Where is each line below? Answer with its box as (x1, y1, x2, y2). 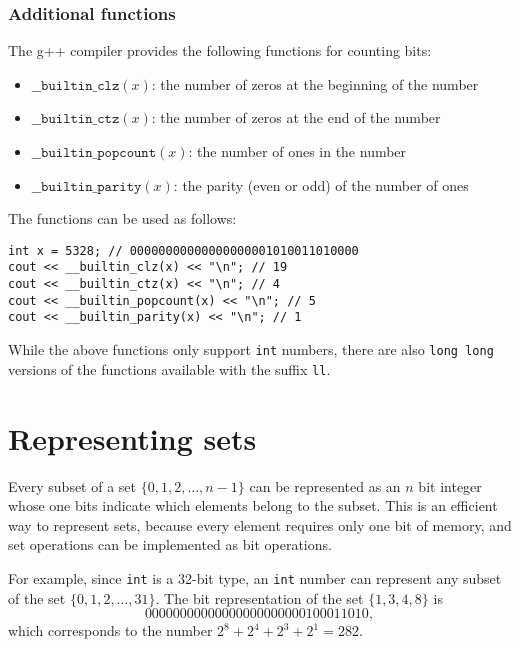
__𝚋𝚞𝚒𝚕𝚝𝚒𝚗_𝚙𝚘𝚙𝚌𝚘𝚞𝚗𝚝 (31, 146, 157, 160)
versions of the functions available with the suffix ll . (8, 358, 331, 379)
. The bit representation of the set (155, 587, 364, 608)
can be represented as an (249, 475, 401, 496)
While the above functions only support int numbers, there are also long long (8, 339, 494, 360)
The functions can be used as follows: (8, 208, 237, 229)
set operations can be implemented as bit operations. (8, 534, 332, 555)
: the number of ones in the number (188, 141, 407, 161)
